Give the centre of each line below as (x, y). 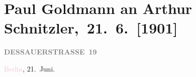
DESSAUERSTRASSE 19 (51, 52)
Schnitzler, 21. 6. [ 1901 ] (91, 28)
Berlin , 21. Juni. (30, 68)
